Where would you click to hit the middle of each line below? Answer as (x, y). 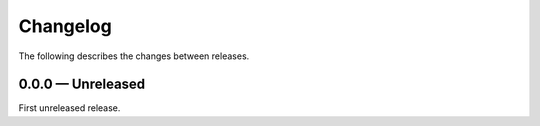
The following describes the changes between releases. (134, 56)
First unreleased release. (69, 108)
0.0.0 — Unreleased (82, 84)
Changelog (65, 26)
